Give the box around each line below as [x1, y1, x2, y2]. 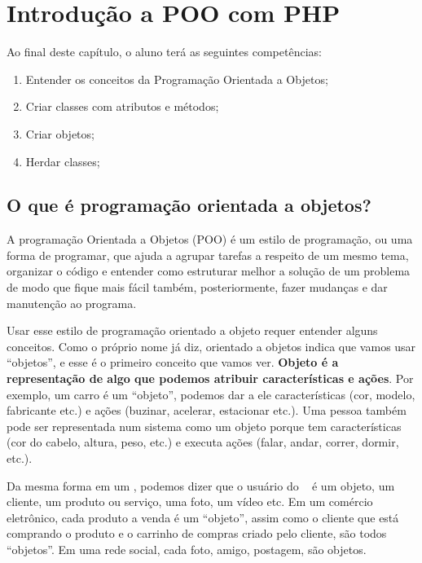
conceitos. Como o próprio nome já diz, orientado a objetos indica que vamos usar [7, 337, 416, 354]
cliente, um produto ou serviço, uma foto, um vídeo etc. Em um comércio [7, 493, 373, 510]
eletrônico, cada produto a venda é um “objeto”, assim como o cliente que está [7, 508, 399, 526]
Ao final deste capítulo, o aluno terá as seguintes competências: [7, 43, 322, 60]
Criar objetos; [25, 125, 95, 142]
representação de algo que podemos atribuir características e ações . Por [7, 370, 414, 387]
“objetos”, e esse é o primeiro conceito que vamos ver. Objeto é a [7, 354, 339, 371]
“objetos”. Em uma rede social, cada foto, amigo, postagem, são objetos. [7, 540, 367, 557]
